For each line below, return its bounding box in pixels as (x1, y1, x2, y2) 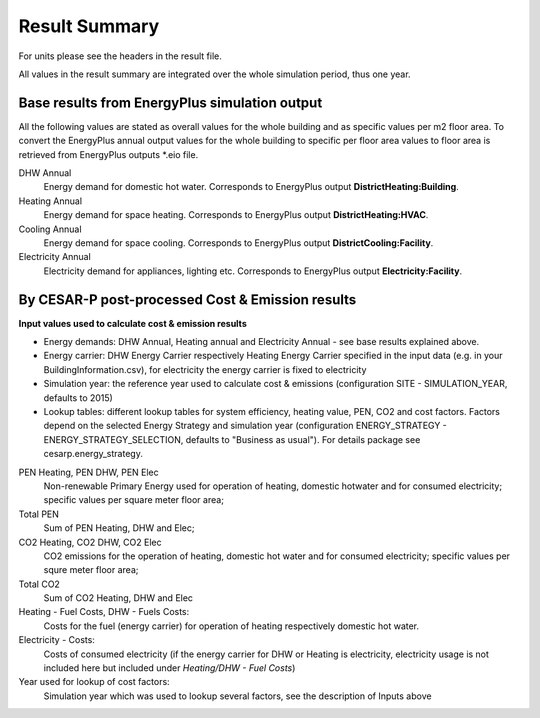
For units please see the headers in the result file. (18, 50, 222, 62)
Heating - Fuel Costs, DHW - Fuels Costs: (18, 606, 190, 618)
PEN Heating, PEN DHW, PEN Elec (18, 466, 159, 478)
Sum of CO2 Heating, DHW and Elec (43, 592, 194, 604)
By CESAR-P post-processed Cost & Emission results (18, 291, 357, 308)
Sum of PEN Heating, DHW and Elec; (43, 522, 195, 534)
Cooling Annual (18, 223, 82, 235)
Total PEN (18, 508, 60, 520)
